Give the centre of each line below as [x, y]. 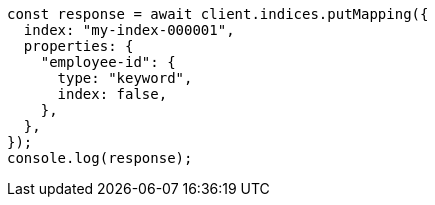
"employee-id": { [108, 62]
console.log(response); [100, 158]
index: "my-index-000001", [129, 30]
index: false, [112, 94]
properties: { [78, 46]
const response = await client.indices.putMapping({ [218, 14]
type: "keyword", [125, 78]
